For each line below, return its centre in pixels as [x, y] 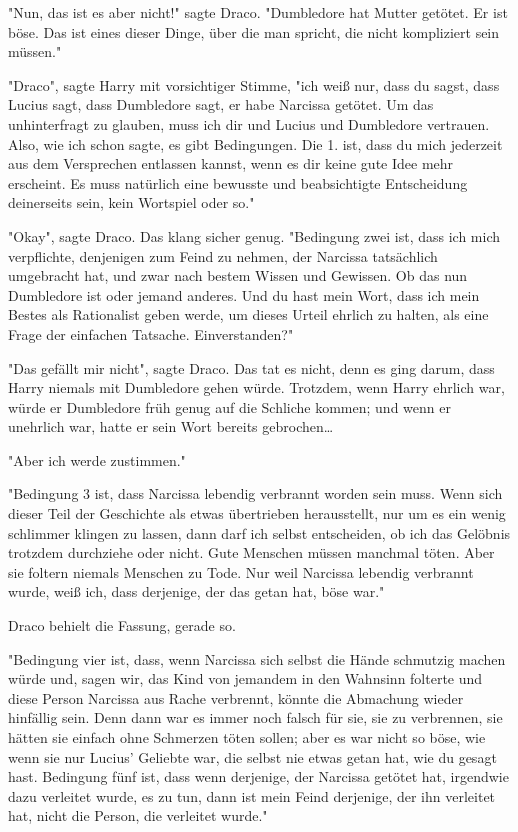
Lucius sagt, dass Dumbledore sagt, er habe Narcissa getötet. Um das [221, 104]
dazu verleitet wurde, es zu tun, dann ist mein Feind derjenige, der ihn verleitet [252, 795]
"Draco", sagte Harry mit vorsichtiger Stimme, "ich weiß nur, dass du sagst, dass [254, 84]
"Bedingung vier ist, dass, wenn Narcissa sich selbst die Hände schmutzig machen [257, 658]
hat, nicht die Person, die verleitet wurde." [138, 815]
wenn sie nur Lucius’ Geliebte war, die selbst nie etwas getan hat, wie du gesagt [252, 756]
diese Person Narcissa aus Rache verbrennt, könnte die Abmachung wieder [236, 697]
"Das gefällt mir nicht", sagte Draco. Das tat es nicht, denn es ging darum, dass [251, 367]
